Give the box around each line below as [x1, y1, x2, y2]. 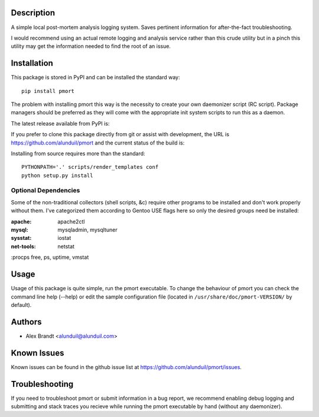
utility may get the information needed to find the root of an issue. [11, 43, 171, 50]
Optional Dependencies [11, 187, 80, 195]
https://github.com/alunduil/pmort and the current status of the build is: [11, 139, 185, 146]
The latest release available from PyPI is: [11, 120, 110, 127]
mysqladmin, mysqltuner [57, 226, 118, 233]
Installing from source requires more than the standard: [11, 150, 145, 157]
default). [11, 301, 32, 308]
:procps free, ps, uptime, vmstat [11, 254, 89, 261]
